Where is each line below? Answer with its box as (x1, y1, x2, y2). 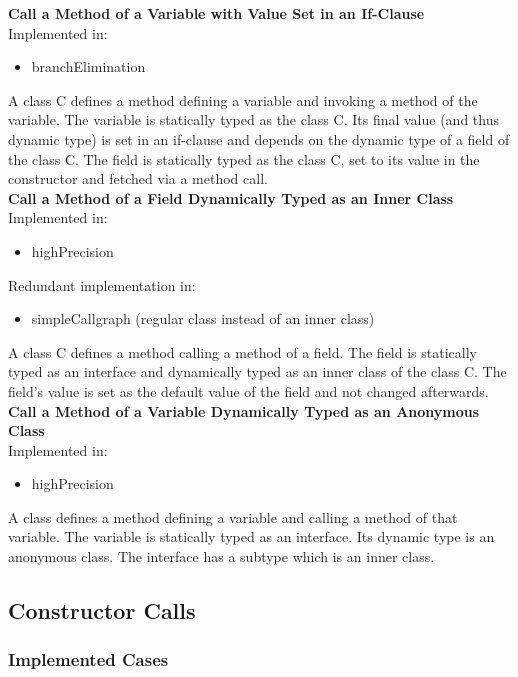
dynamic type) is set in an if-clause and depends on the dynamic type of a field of (8, 128, 510, 149)
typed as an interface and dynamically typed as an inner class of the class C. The (8, 361, 507, 382)
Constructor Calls (8, 595, 196, 626)
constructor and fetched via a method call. (8, 168, 268, 189)
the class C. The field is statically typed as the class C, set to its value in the (8, 148, 480, 169)
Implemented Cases (8, 647, 169, 672)
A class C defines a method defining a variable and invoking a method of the (8, 89, 478, 110)
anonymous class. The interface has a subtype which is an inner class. (8, 546, 435, 567)
